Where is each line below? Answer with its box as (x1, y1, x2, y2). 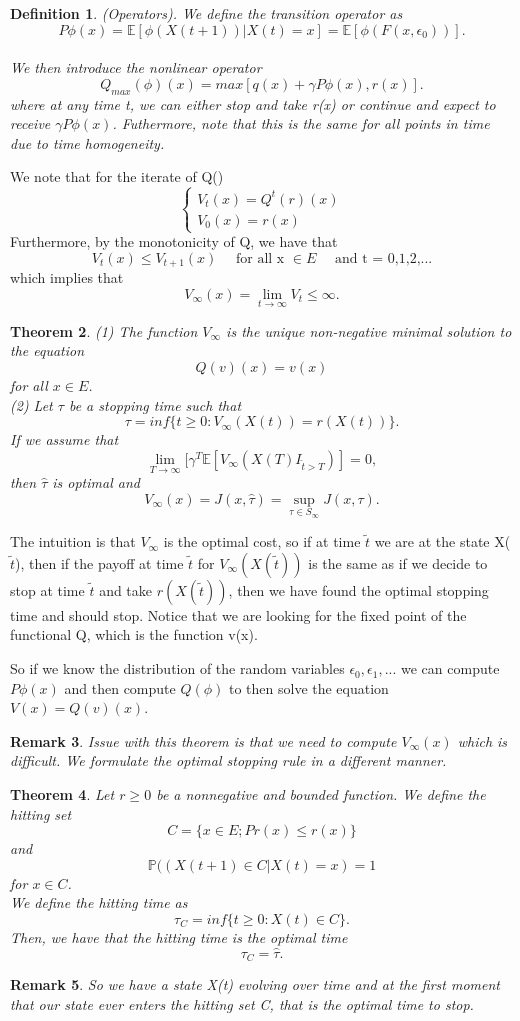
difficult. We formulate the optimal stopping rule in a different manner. (10, 750, 447, 771)
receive (10, 113, 51, 134)
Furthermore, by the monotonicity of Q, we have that (10, 231, 338, 252)
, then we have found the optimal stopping (228, 579, 489, 600)
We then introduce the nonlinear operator (10, 57, 262, 78)
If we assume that (10, 429, 119, 450)
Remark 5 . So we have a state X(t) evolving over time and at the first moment (10, 974, 501, 995)
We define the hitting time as (10, 892, 188, 913)
